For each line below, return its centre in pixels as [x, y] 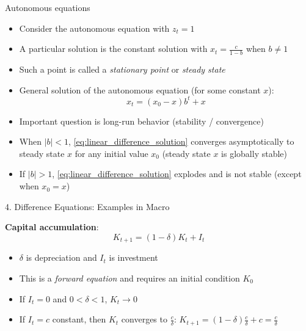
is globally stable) [254, 153]
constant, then [79, 319]
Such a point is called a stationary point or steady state [122, 69]
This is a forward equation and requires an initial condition [129, 278]
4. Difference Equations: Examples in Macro [87, 206]
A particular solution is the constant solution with [113, 49]
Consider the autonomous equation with [94, 28]
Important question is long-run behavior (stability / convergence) [141, 121]
